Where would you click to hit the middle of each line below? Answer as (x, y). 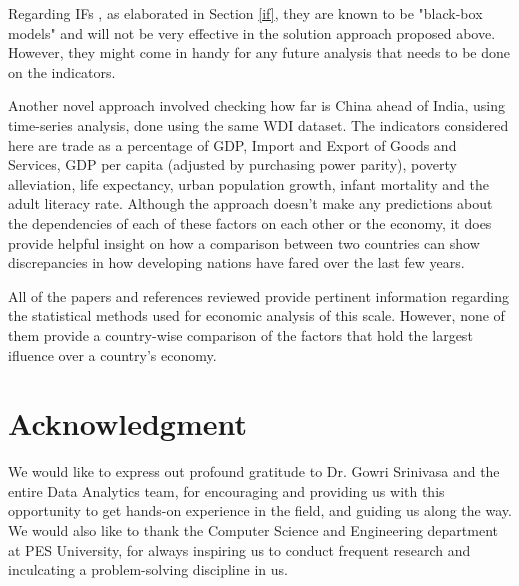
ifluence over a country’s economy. (112, 354)
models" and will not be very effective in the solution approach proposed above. (252, 32)
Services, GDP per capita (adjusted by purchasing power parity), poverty (232, 164)
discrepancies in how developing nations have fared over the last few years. (236, 262)
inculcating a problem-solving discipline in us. (148, 569)
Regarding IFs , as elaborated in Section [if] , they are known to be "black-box (245, 13)
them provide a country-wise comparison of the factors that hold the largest (240, 334)
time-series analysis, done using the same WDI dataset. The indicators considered (258, 124)
